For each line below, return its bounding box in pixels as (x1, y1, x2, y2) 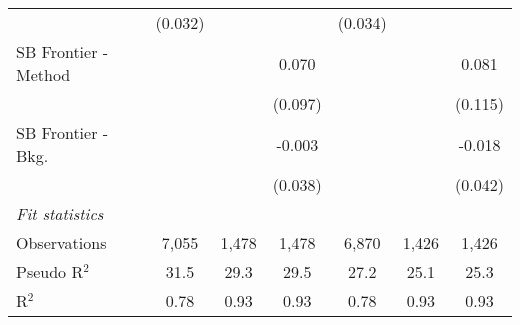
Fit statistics (16, 202, 104, 225)
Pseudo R (16, 260, 84, 283)
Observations (16, 231, 107, 254)
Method (16, 63, 71, 86)
